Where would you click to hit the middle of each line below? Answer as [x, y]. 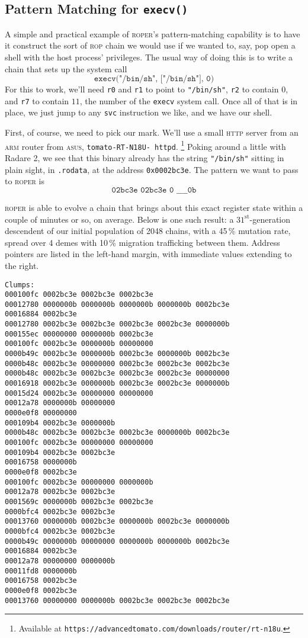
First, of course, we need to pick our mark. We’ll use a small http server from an [152, 132]
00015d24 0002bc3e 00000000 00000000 [79, 393]
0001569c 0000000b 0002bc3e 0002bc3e [79, 501]
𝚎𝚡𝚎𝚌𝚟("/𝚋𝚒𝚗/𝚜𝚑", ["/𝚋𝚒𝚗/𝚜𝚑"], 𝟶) [154, 79]
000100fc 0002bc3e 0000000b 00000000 [79, 344]
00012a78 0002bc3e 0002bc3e [60, 492]
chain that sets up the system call [66, 68]
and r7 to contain [37, 100]
